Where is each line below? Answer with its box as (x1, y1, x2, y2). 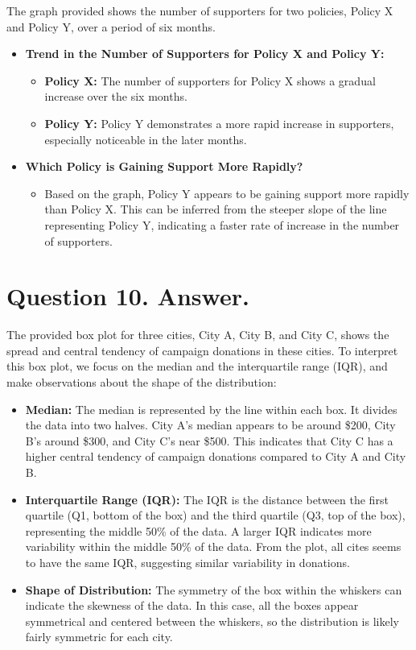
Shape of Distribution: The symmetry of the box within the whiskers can (25, 581, 402, 598)
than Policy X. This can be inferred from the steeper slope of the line (44, 201, 387, 217)
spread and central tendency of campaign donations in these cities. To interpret (6, 342, 398, 358)
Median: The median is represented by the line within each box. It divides (25, 400, 397, 417)
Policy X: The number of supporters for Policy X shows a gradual (44, 72, 376, 89)
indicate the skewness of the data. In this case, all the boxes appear (25, 597, 359, 614)
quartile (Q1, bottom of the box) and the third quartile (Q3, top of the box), (25, 507, 406, 524)
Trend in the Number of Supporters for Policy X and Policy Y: (25, 45, 385, 62)
